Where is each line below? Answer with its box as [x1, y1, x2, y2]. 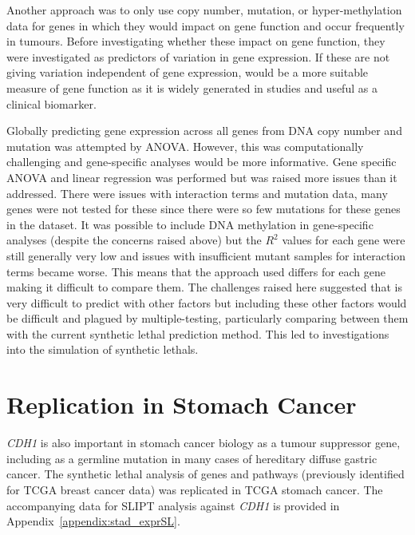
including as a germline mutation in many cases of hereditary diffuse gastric [6, 450, 377, 466]
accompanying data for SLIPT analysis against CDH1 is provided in [6, 497, 340, 513]
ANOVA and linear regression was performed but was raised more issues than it [6, 168, 397, 185]
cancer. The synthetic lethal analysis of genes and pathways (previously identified [6, 466, 405, 482]
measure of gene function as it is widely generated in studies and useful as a [6, 79, 377, 96]
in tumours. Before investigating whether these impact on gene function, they [6, 33, 385, 50]
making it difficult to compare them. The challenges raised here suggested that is [6, 279, 402, 295]
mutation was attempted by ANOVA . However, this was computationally [6, 137, 364, 154]
